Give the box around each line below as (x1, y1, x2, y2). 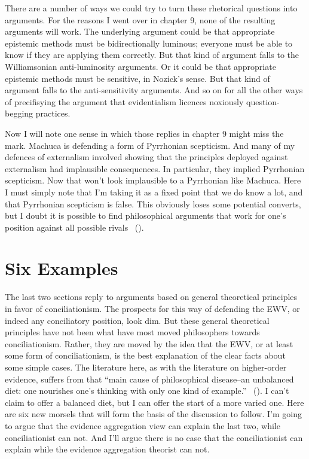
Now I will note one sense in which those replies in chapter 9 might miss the (5, 127, 284, 139)
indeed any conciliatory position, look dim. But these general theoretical (5, 314, 270, 326)
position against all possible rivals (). (5, 221, 144, 233)
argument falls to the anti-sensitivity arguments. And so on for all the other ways (5, 84, 303, 96)
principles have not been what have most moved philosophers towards (5, 326, 260, 338)
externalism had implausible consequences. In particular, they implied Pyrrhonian (5, 162, 305, 175)
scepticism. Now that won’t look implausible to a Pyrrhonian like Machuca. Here (5, 174, 301, 186)
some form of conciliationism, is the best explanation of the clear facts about (5, 349, 286, 362)
